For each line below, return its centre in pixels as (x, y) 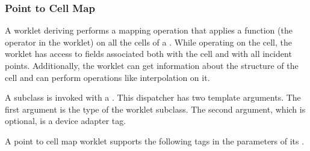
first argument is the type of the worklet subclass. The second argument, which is (155, 109)
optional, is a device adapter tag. (66, 121)
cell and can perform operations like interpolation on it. (107, 77)
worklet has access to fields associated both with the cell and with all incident (148, 54)
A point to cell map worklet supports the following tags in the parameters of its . (155, 141)
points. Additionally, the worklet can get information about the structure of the (152, 65)
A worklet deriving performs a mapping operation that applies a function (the (149, 30)
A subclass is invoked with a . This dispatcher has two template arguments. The (153, 97)
